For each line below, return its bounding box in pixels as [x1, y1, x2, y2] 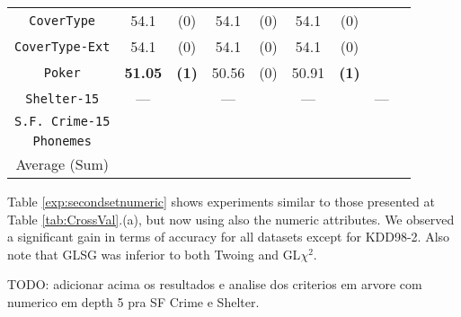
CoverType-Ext [14, 39, 111, 54]
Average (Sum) [15, 154, 109, 174]
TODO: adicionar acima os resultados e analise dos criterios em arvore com [7, 275, 422, 294]
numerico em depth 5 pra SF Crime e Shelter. [7, 292, 260, 311]
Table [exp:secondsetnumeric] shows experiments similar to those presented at [7, 192, 435, 210]
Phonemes [32, 134, 92, 148]
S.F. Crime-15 [14, 114, 111, 128]
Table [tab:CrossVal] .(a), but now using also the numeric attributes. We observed [7, 209, 455, 228]
